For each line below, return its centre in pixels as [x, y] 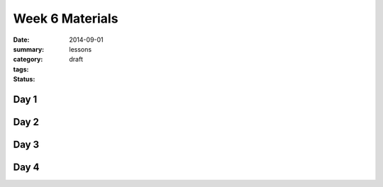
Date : [21, 40]
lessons [81, 49]
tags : [21, 69]
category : [28, 59]
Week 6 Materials [66, 18]
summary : [29, 49]
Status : [24, 79]
